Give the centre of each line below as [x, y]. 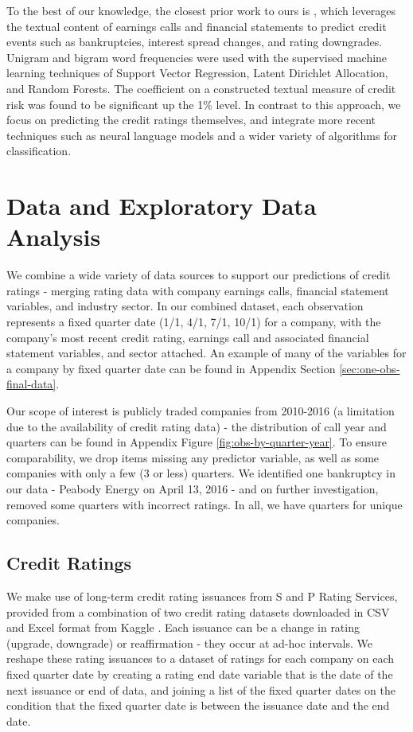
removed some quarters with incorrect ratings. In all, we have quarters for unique [205, 504]
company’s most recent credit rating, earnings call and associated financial [188, 337]
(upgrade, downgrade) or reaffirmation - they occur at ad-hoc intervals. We [190, 642]
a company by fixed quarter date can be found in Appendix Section [171, 368]
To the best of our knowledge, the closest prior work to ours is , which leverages [201, 10]
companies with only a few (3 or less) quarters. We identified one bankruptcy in [201, 473]
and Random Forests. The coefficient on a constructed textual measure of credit [201, 88]
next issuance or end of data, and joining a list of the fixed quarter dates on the [201, 689]
